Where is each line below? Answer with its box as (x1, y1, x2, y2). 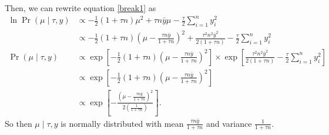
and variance (206, 117, 252, 129)
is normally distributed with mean (61, 117, 184, 129)
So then (5, 117, 32, 129)
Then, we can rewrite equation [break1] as (5, 2, 156, 13)
